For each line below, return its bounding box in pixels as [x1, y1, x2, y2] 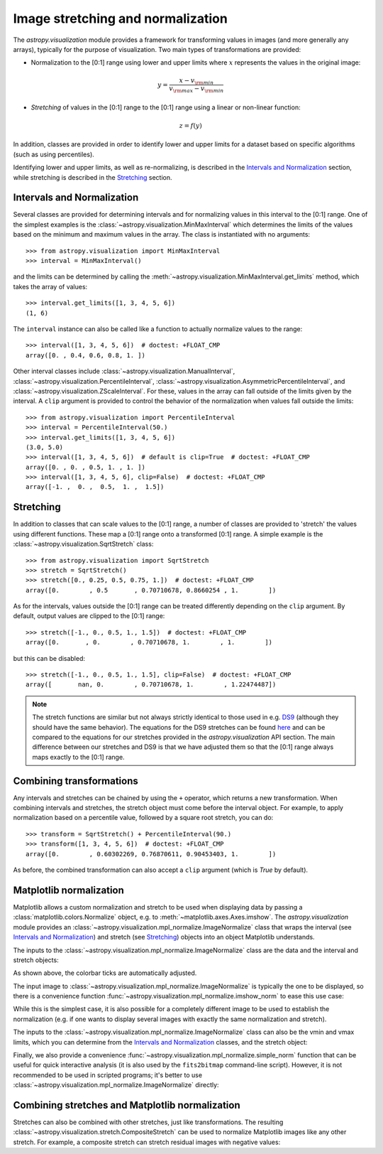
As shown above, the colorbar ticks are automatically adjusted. [13, 969, 197, 977]
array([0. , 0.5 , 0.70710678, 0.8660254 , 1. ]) [26, 586, 277, 594]
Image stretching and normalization [13, 11, 228, 26]
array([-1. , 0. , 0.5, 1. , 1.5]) [26, 483, 165, 491]
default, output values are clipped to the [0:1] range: [13, 612, 165, 620]
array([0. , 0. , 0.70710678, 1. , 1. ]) [26, 638, 273, 647]
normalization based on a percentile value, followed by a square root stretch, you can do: [13, 814, 274, 822]
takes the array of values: [13, 282, 88, 291]
